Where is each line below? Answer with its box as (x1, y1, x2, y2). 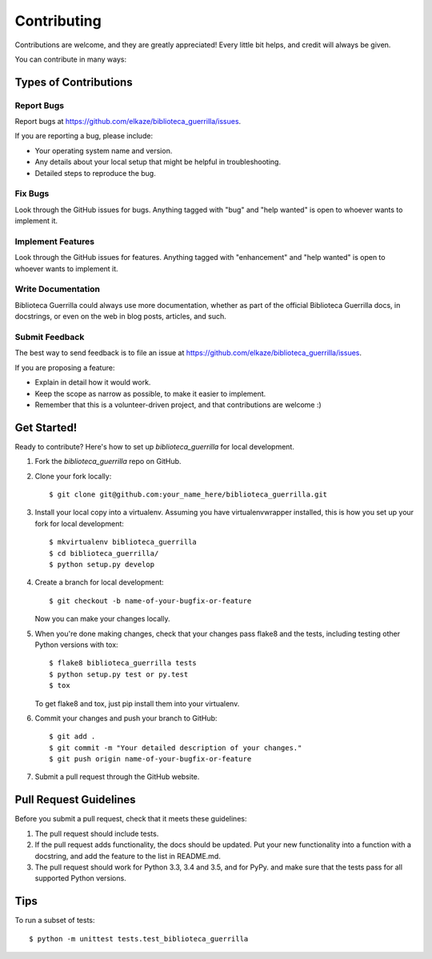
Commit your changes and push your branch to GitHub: (34, 713, 218, 723)
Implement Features (14, 236, 95, 247)
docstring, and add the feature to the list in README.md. (34, 851, 222, 861)
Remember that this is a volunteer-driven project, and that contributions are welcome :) (34, 400, 322, 410)
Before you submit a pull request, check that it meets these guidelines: (14, 814, 247, 824)
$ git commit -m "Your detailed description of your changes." (49, 743, 302, 752)
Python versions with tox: (34, 640, 119, 649)
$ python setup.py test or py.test (49, 669, 189, 679)
